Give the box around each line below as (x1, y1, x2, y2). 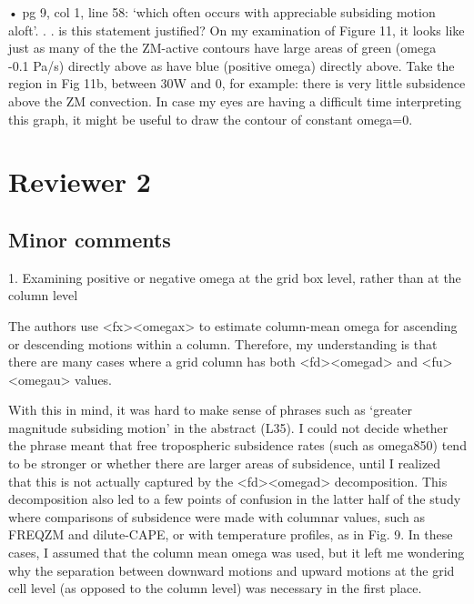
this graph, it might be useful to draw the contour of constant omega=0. (8, 109, 413, 128)
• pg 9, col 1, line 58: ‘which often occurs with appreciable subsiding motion (8, 3, 436, 21)
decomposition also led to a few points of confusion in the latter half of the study (8, 489, 461, 508)
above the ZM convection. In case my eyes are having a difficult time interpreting (8, 91, 461, 110)
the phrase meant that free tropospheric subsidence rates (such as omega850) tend (8, 436, 467, 455)
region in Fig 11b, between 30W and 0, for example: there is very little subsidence (8, 74, 466, 93)
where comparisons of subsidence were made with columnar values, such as (8, 507, 425, 526)
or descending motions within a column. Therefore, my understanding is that (8, 334, 438, 353)
